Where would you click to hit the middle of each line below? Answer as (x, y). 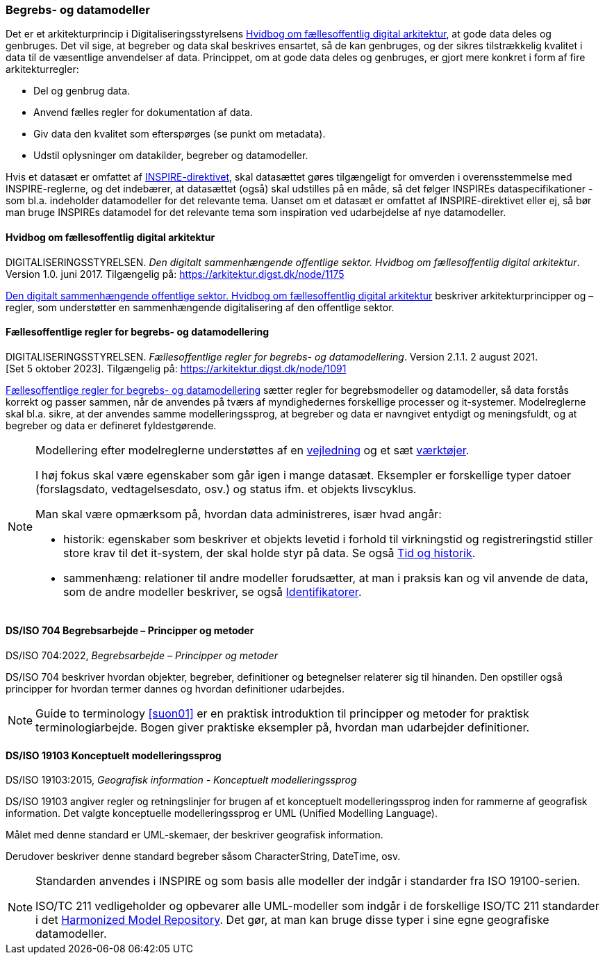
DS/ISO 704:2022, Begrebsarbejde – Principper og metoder (142, 656)
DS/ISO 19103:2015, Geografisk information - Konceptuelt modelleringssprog (181, 780)
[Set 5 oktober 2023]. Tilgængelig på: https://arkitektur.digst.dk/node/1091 (176, 368)
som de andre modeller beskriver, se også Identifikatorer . (213, 591)
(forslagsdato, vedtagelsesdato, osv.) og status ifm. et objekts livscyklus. (226, 489)
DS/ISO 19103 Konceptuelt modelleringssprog (114, 755)
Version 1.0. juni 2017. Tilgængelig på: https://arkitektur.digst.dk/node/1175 (175, 274)
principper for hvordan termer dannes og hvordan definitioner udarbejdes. (175, 689)
